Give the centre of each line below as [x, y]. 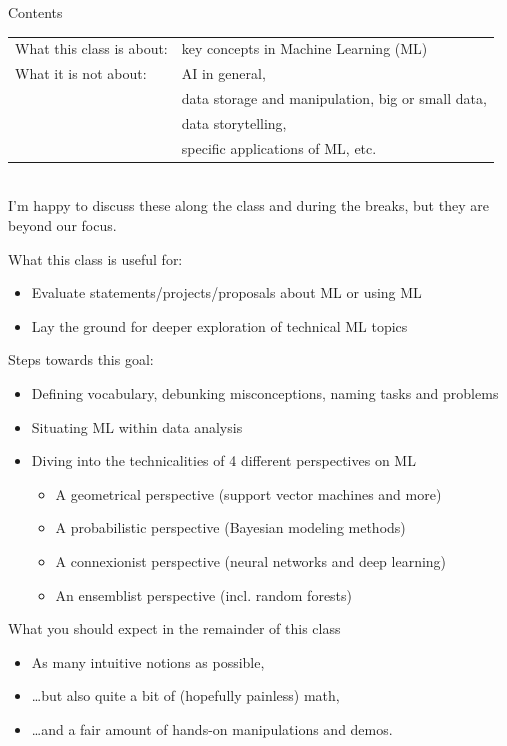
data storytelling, [234, 122]
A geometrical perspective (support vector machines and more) [248, 493]
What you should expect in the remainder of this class [174, 628]
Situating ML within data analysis [137, 426]
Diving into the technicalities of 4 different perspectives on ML [223, 460]
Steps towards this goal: [81, 359]
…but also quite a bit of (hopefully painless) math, [185, 695]
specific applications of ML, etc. [279, 147]
